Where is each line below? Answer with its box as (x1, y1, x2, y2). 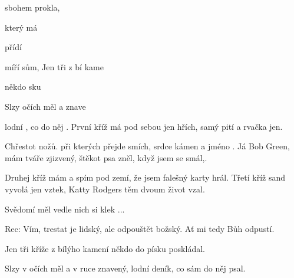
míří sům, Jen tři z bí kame (5, 60, 104, 73)
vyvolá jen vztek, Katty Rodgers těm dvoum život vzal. (5, 182, 205, 195)
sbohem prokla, (5, 1, 60, 13)
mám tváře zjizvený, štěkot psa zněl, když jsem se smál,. (5, 151, 207, 163)
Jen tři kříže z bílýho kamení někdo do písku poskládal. (5, 242, 205, 254)
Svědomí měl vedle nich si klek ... (5, 202, 125, 215)
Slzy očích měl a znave (5, 100, 86, 112)
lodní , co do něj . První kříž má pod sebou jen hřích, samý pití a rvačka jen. (5, 120, 283, 132)
